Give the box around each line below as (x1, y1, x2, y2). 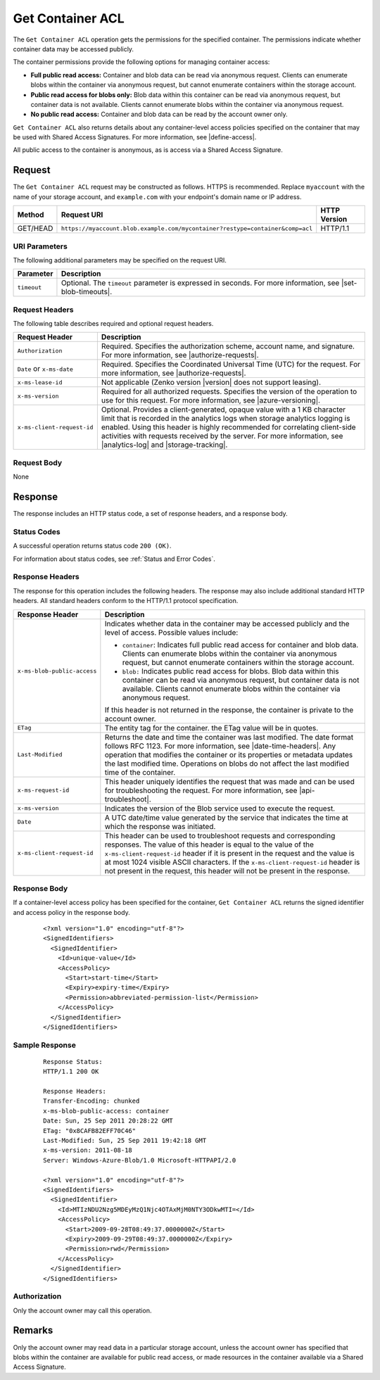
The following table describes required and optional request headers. (13, 319, 214, 328)
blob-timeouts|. (61, 287, 113, 297)
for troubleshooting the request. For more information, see (104, 785, 298, 795)
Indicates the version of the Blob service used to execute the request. (104, 803, 336, 813)
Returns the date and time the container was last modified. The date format (104, 732, 354, 742)
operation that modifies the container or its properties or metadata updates (104, 749, 353, 759)
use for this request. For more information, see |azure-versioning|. (101, 395, 320, 405)
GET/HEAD (17, 224, 53, 234)
